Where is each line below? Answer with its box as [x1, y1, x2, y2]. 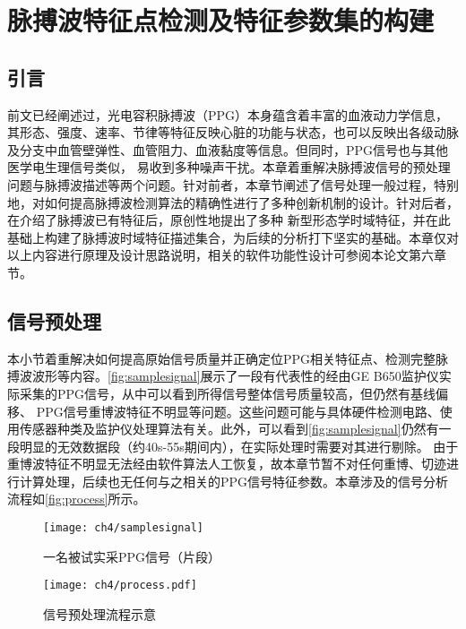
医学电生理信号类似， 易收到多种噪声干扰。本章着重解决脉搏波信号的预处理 [7, 158, 451, 177]
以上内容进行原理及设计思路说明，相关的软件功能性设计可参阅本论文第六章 [7, 246, 446, 264]
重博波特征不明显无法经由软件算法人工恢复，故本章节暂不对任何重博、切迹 [7, 454, 446, 473]
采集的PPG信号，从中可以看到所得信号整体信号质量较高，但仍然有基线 [19, 383, 436, 402]
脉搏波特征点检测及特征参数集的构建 [7, 2, 435, 39]
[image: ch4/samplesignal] [43, 521, 203, 535]
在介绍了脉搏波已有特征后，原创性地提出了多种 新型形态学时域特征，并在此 [7, 211, 451, 229]
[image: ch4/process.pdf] [43, 579, 197, 592]
